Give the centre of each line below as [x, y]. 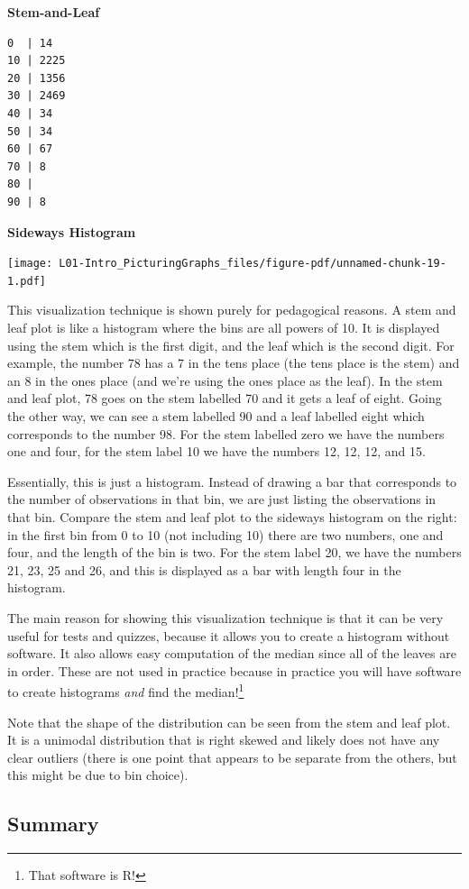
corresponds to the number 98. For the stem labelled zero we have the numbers [226, 433]
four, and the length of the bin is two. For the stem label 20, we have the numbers [234, 552]
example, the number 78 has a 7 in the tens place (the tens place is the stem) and [234, 363]
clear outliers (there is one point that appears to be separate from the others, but [232, 757]
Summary [53, 824]
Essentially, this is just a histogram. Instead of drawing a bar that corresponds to [232, 481]
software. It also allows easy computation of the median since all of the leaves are [232, 653]
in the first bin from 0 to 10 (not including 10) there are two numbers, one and [225, 534]
